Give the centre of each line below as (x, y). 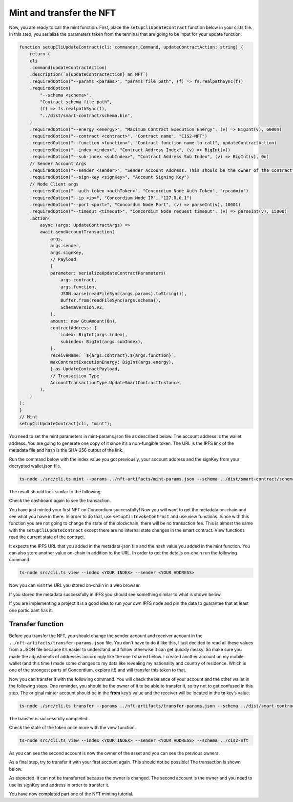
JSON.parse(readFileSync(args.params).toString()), (124, 293)
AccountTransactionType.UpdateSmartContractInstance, (116, 383)
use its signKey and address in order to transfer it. (59, 785)
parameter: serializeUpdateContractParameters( (108, 273)
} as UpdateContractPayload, (85, 369)
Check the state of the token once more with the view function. (73, 727)
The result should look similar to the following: (55, 491)
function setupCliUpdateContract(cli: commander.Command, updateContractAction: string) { (131, 47)
